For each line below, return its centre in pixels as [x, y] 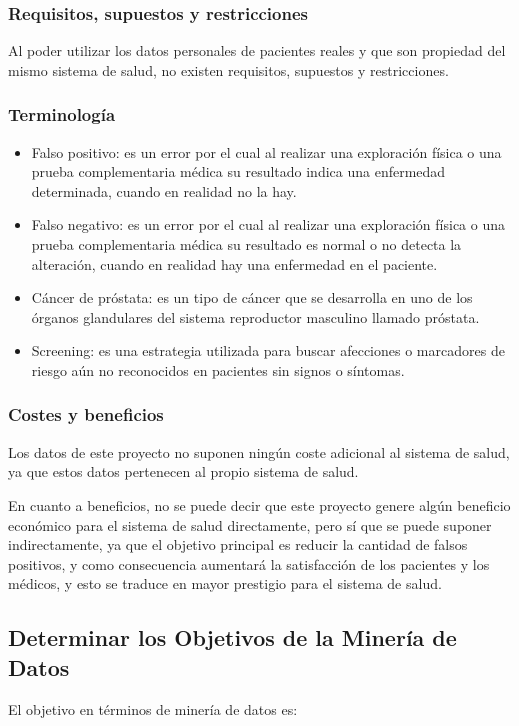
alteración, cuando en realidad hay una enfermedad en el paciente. [234, 263]
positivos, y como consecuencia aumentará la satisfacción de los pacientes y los [249, 563]
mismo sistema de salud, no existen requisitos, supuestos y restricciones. [228, 69]
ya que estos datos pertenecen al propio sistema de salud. [183, 471]
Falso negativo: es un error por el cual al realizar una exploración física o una [268, 224]
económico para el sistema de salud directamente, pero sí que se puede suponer [250, 524]
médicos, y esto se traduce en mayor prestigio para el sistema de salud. [225, 583]
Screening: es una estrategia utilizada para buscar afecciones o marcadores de [268, 350]
